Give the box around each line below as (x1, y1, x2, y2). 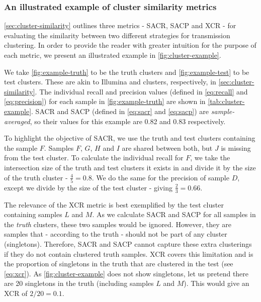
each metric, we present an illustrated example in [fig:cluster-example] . (4, 50, 221, 60)
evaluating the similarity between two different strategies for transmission (4, 30, 230, 40)
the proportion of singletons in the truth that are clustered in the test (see (4, 258, 233, 269)
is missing (221, 142, 251, 153)
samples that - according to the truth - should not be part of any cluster (4, 229, 227, 239)
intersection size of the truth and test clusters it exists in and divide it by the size (4, 162, 256, 172)
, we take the (190, 152, 230, 163)
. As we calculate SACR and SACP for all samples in (92, 209, 256, 220)
